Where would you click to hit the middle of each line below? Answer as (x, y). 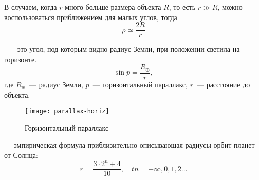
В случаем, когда (31, 7)
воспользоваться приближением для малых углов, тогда (91, 17)
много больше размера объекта (113, 7)
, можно (230, 7)
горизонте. (21, 59)
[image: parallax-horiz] (67, 111)
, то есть (182, 7)
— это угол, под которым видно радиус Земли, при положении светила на (124, 49)
